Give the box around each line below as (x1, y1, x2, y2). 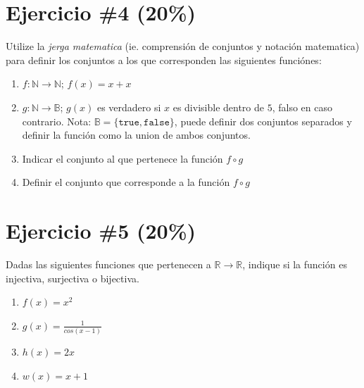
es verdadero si (96, 99, 161, 114)
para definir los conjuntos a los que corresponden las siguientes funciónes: (6, 52, 322, 67)
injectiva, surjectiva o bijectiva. (6, 270, 139, 285)
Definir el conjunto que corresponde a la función (22, 175, 230, 189)
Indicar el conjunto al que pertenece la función (22, 151, 223, 165)
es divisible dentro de (172, 99, 264, 114)
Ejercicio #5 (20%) (6, 216, 196, 245)
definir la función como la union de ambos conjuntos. (22, 127, 251, 142)
